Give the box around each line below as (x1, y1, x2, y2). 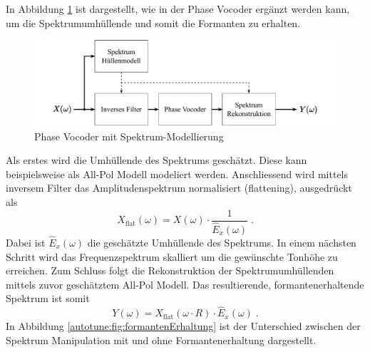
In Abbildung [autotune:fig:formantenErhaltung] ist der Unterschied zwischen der (6, 319, 361, 333)
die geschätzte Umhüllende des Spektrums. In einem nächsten (87, 235, 356, 249)
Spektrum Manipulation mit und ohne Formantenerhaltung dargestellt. (6, 332, 317, 347)
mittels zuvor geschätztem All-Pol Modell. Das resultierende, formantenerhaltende (6, 276, 364, 291)
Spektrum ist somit (6, 291, 90, 306)
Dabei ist (6, 235, 46, 249)
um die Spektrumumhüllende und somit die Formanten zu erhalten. (6, 15, 301, 30)
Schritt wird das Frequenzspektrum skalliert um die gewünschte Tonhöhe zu (6, 249, 338, 264)
